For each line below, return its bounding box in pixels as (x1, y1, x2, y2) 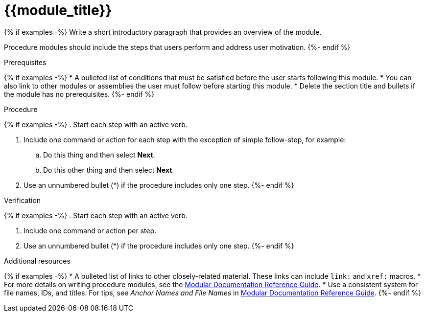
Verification (4, 196, 41, 204)
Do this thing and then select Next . (43, 150, 155, 159)
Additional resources (4, 256, 71, 265)
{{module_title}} (4, 2, 112, 19)
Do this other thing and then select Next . (43, 165, 174, 174)
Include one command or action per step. (24, 226, 157, 235)
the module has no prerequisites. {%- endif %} (4, 90, 155, 98)
